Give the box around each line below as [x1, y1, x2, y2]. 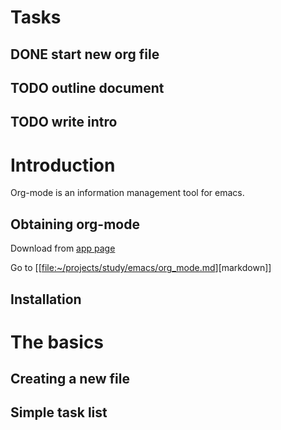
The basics [10, 331, 105, 353]
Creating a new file [10, 371, 130, 388]
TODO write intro [10, 114, 118, 131]
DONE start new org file [10, 46, 160, 63]
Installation [10, 291, 82, 308]
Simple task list [10, 404, 108, 421]
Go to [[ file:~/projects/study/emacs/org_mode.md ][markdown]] [10, 262, 272, 274]
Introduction [10, 154, 116, 176]
